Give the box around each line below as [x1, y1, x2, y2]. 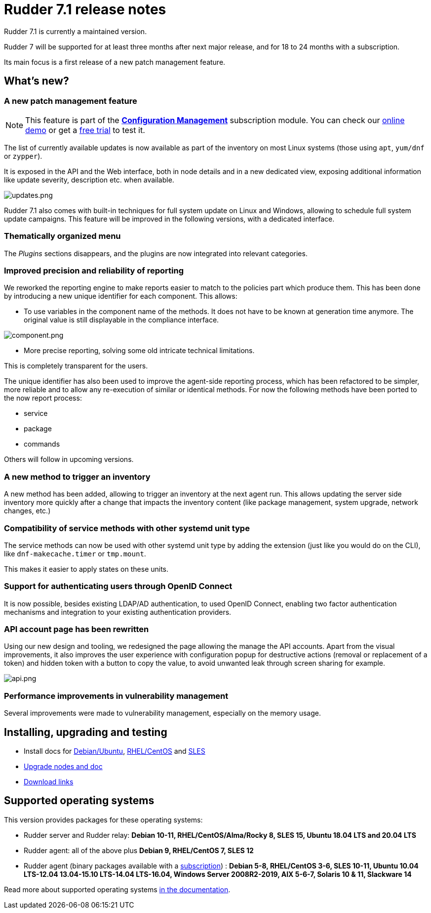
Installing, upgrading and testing [4, 726, 167, 738]
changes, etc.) [4, 506, 51, 515]
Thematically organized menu [4, 231, 121, 241]
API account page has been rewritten [4, 624, 149, 635]
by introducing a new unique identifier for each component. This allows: [4, 292, 237, 301]
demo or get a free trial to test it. [25, 125, 145, 135]
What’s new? [4, 75, 69, 88]
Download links [24, 777, 74, 786]
